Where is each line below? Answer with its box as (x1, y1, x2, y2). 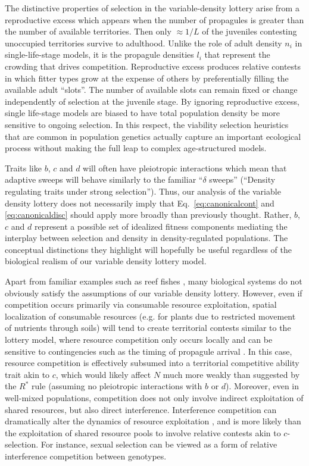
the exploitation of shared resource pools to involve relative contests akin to (5, 426, 281, 439)
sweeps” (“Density (209, 173, 276, 186)
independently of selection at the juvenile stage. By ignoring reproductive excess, (5, 95, 299, 107)
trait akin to (5, 368, 50, 380)
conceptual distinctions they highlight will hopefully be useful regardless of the (5, 243, 292, 255)
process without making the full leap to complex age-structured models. (5, 142, 267, 154)
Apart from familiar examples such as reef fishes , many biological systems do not (5, 275, 302, 287)
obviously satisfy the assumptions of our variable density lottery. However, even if (5, 286, 302, 299)
